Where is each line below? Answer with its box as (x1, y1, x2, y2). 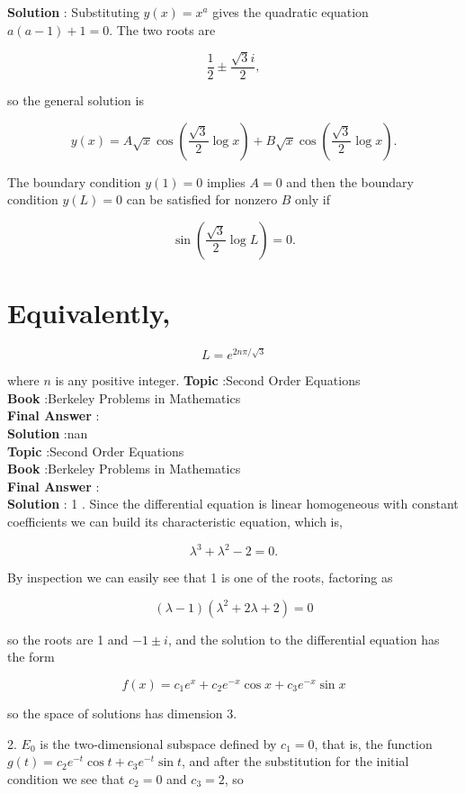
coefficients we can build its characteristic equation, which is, (7, 512, 343, 531)
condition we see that (7, 769, 125, 788)
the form (7, 647, 55, 666)
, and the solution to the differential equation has (167, 629, 440, 648)
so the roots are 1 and (7, 629, 129, 648)
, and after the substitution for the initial (182, 752, 409, 771)
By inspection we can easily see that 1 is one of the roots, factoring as (7, 568, 393, 587)
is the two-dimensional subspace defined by (40, 734, 277, 753)
